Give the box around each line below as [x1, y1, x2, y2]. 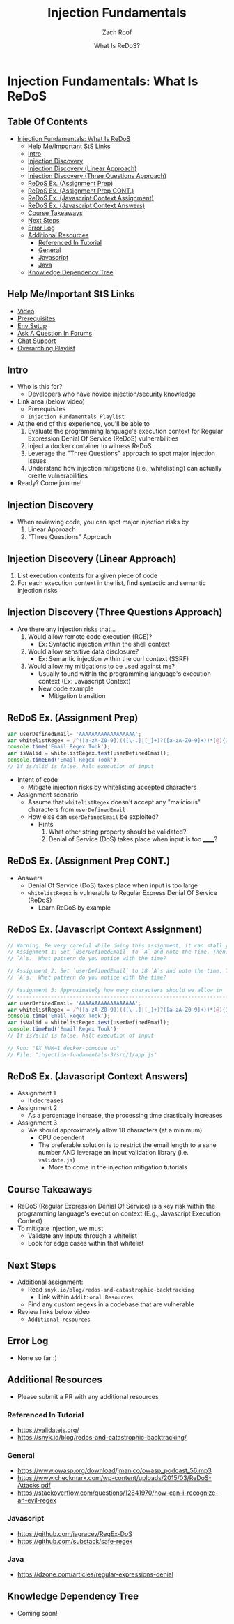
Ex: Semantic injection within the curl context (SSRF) [38, 654, 189, 663]
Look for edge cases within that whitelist [27, 1239, 144, 1248]
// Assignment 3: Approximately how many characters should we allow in [7, 987, 223, 994]
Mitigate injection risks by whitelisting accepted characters [27, 783, 197, 791]
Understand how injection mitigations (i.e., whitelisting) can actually [27, 464, 222, 473]
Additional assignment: [17, 1278, 84, 1286]
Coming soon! [17, 1609, 58, 1617]
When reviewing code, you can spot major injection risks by [17, 518, 189, 526]
